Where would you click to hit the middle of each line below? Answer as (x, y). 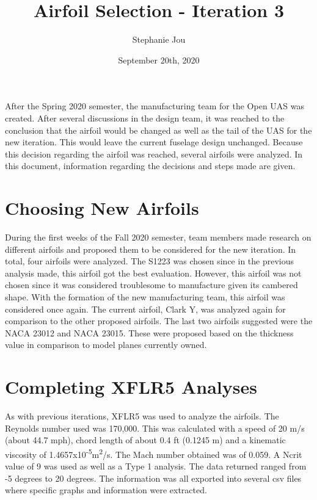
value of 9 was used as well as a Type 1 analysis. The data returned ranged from (156, 466)
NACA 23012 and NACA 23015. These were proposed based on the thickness (149, 332)
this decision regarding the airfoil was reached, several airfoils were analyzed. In (154, 154)
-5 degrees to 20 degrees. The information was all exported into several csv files (153, 478)
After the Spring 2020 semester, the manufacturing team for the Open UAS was (155, 106)
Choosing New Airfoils (102, 208)
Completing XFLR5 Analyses (131, 387)
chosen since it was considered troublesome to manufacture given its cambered (151, 285)
